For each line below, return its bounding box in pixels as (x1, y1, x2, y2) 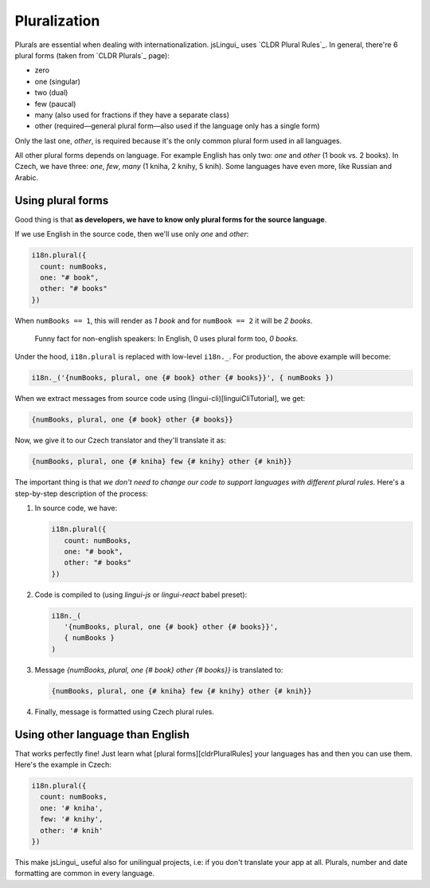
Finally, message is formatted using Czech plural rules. (34, 706, 215, 717)
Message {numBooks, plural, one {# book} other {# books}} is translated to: (34, 665, 283, 674)
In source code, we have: (34, 503, 118, 513)
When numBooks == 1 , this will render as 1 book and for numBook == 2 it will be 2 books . (14, 316, 313, 325)
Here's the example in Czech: (14, 760, 111, 769)
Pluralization (14, 12, 100, 29)
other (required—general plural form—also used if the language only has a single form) (34, 121, 320, 131)
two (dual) (34, 88, 68, 97)
